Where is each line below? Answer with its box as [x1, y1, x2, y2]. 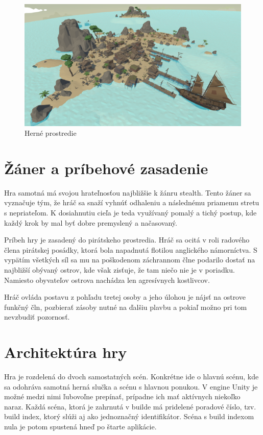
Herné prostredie [25, 128, 77, 138]
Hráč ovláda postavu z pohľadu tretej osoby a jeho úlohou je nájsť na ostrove [4, 292, 246, 302]
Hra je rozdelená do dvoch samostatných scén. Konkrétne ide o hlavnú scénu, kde [4, 371, 259, 382]
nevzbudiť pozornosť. [4, 311, 70, 322]
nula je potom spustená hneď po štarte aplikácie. [4, 421, 157, 432]
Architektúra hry [4, 342, 127, 362]
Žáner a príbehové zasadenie [4, 157, 208, 178]
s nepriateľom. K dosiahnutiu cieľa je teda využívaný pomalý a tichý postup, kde [4, 207, 257, 217]
